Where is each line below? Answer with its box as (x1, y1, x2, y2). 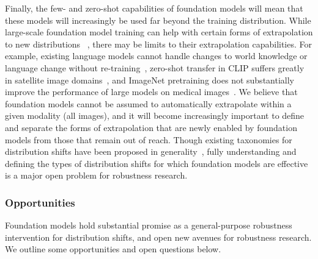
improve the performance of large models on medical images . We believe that (5, 85, 298, 98)
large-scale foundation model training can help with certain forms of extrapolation (5, 26, 313, 38)
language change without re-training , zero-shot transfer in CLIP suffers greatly (5, 61, 305, 74)
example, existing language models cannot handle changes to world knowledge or (5, 49, 308, 62)
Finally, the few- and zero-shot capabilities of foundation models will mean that (5, 2, 303, 14)
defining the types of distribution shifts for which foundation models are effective (5, 157, 308, 169)
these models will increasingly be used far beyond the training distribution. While (5, 13, 311, 26)
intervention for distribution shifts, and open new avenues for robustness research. (5, 230, 312, 243)
